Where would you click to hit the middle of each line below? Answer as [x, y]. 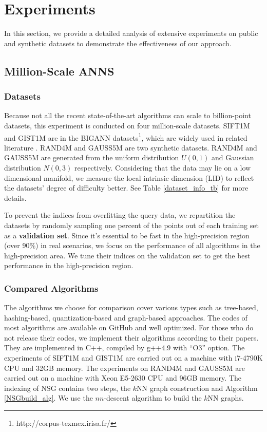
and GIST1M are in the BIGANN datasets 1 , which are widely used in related [126, 137]
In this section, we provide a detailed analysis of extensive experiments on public [131, 33]
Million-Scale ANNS [59, 71]
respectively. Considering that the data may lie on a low [163, 167]
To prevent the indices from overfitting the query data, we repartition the [120, 215]
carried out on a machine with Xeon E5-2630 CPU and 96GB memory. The [123, 378]
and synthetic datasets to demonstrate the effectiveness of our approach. [118, 43]
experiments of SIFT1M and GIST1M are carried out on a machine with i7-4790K [133, 358]
